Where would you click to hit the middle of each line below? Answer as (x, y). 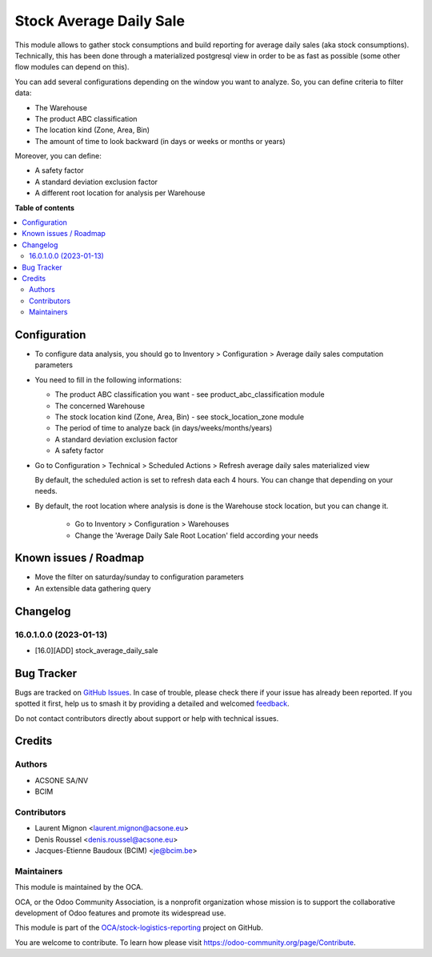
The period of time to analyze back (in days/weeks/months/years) (164, 428)
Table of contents (45, 207)
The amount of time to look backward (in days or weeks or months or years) (160, 141)
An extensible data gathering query (93, 588)
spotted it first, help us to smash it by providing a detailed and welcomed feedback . (152, 703)
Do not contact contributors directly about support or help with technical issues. (147, 718)
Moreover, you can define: (58, 156)
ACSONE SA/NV (62, 780)
